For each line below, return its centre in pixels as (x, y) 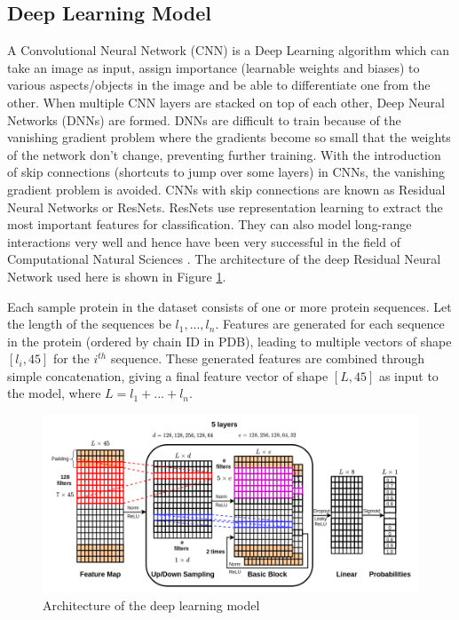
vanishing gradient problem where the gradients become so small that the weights (229, 137)
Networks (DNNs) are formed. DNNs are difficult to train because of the (204, 119)
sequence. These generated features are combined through (268, 358)
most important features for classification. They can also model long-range (210, 224)
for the (71, 358)
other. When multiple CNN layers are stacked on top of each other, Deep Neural (226, 102)
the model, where (54, 393)
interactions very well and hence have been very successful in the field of (204, 241)
